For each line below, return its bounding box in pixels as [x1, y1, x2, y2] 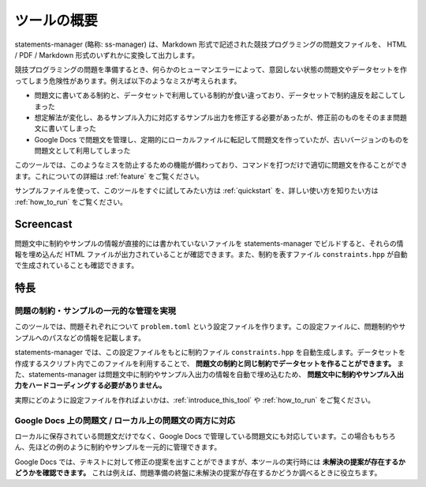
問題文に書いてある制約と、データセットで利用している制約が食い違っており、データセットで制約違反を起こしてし [34, 91, 406, 100]
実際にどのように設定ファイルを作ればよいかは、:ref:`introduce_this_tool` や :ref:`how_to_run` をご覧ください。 [14, 395, 375, 405]
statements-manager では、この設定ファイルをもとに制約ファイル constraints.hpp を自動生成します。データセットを [14, 348, 406, 357]
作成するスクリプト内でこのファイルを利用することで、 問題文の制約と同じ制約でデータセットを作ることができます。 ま [14, 358, 405, 368]
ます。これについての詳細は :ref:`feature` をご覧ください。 [14, 171, 204, 181]
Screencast [14, 217, 73, 231]
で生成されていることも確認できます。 [14, 261, 139, 270]
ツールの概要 [14, 12, 99, 29]
